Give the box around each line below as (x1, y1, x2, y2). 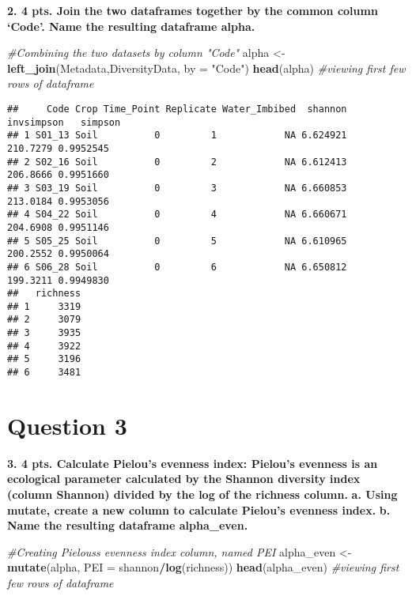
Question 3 (7, 409, 127, 441)
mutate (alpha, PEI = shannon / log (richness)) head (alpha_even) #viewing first (7, 559, 399, 575)
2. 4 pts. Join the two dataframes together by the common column (7, 2, 378, 18)
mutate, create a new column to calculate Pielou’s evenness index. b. (7, 501, 391, 518)
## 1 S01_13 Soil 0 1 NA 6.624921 (7, 130, 347, 141)
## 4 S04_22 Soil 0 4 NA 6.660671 (7, 209, 347, 221)
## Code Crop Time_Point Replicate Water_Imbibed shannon (7, 103, 347, 115)
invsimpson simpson (7, 116, 121, 128)
